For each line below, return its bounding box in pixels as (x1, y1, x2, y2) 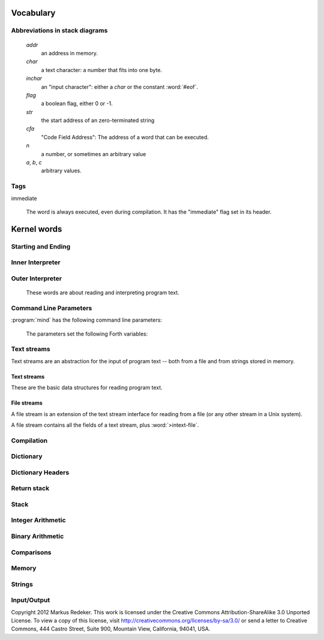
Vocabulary (11, 8, 56, 18)
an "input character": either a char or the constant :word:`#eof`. (41, 83, 198, 90)
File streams (11, 399, 43, 406)
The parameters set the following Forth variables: (26, 330, 148, 337)
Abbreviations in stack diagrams (11, 26, 108, 35)
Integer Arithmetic (11, 516, 66, 525)
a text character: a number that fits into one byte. (41, 66, 162, 73)
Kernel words (11, 224, 62, 234)
